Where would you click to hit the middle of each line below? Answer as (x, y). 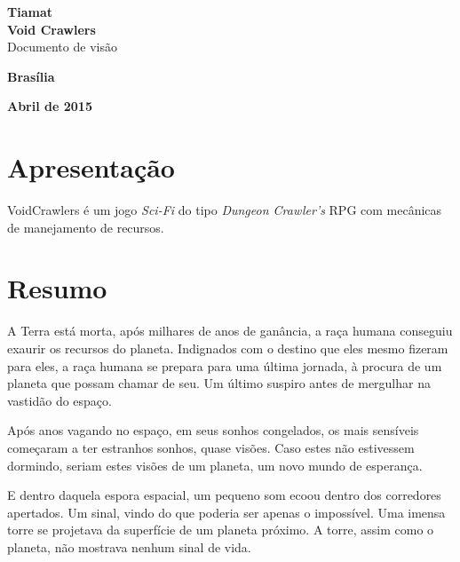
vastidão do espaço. (59, 400)
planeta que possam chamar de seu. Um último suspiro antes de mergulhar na (219, 383)
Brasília (31, 76)
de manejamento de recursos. (86, 227)
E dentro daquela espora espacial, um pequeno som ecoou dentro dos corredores (224, 495)
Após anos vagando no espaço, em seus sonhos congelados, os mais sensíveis (213, 430)
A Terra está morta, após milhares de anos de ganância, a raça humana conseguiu (230, 331)
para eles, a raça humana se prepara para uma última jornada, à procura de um (225, 365)
